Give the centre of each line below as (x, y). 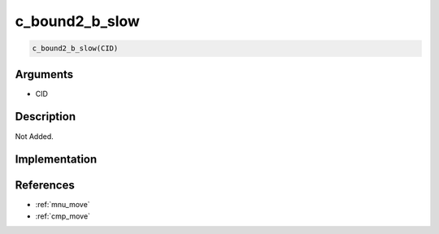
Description (46, 117)
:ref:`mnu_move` (63, 205)
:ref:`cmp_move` (63, 216)
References (45, 186)
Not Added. (35, 136)
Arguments (44, 74)
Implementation (56, 160)
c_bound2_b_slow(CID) (75, 48)
